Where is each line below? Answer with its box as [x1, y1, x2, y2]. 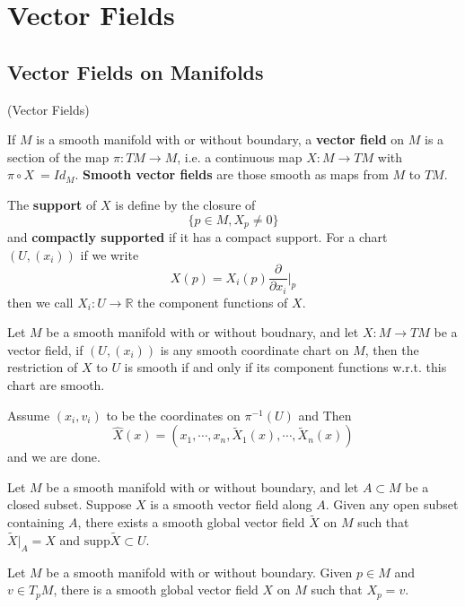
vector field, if [7, 340, 83, 359]
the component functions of [137, 292, 288, 311]
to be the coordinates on [106, 405, 241, 424]
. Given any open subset [325, 495, 459, 514]
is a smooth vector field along [150, 495, 312, 514]
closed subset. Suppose [7, 495, 132, 514]
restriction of [7, 358, 78, 377]
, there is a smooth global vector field [53, 580, 259, 599]
